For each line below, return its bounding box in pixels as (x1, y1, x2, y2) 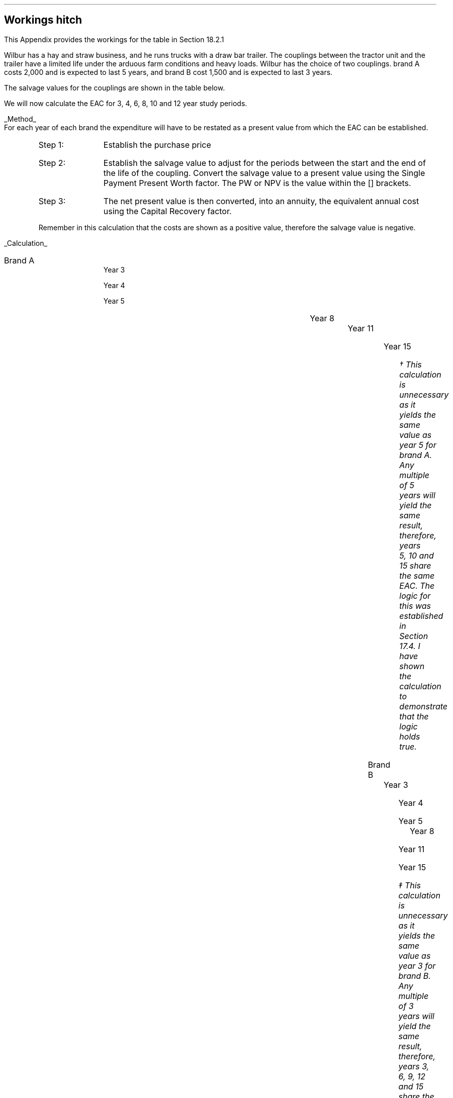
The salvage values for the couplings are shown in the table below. (4, 83, 225, 92)
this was (399, 600, 431, 611)
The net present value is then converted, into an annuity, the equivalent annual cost (103, 196, 419, 206)
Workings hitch (4, 14, 82, 27)
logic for (399, 590, 431, 601)
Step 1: (38, 139, 64, 150)
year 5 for (399, 439, 436, 450)
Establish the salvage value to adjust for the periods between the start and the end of (103, 157, 426, 168)
